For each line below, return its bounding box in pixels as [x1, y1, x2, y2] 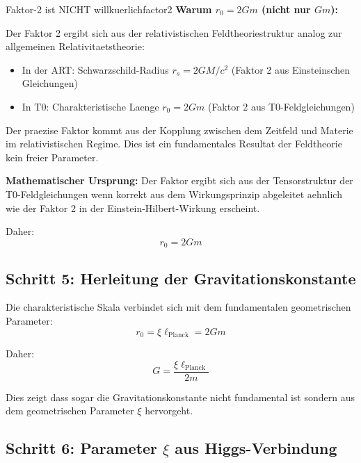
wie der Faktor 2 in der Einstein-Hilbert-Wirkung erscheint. [6, 200, 260, 215]
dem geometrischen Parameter [6, 403, 134, 418]
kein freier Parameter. [6, 149, 99, 164]
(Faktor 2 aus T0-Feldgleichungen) [207, 99, 355, 113]
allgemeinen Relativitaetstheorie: [6, 39, 145, 54]
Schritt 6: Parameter [6, 437, 158, 459]
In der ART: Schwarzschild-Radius [22, 62, 169, 76]
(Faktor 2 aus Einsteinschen [231, 62, 351, 76]
